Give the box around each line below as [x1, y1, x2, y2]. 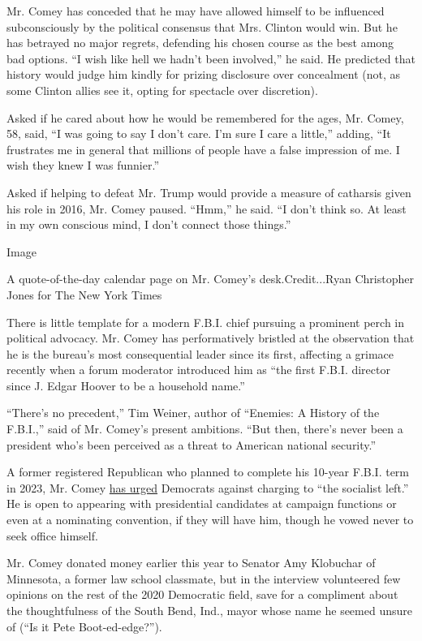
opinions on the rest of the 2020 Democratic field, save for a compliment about [6, 586, 398, 603]
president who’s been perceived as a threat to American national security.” [6, 436, 377, 453]
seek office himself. [6, 527, 98, 544]
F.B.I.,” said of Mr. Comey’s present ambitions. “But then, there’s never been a [6, 420, 403, 437]
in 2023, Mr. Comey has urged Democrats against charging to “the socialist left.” [6, 479, 409, 496]
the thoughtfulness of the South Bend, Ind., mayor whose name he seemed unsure [6, 602, 412, 618]
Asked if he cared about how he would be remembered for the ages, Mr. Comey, [6, 109, 404, 126]
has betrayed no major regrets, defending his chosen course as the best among [6, 34, 394, 51]
